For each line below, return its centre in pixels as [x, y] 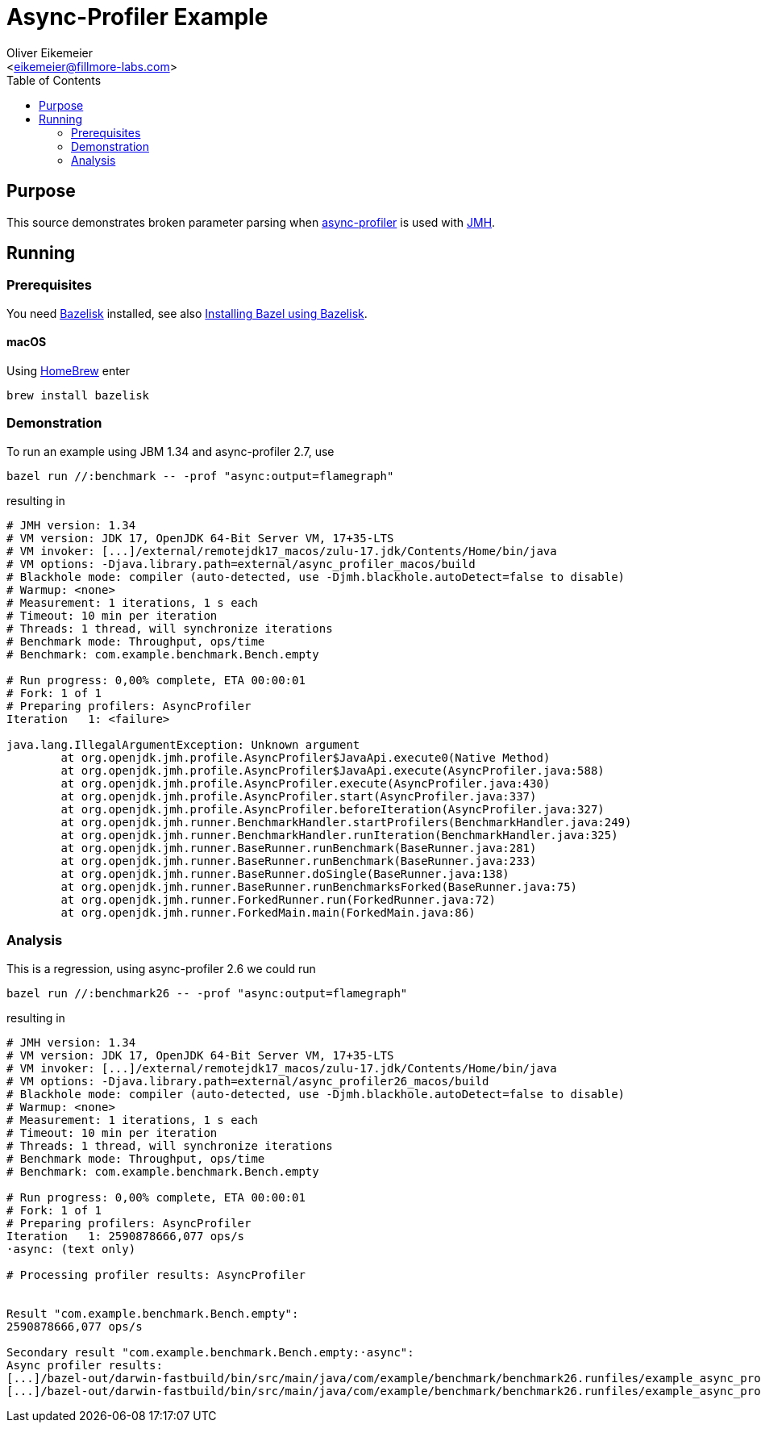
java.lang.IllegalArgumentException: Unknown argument [183, 744]
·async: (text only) [71, 1249]
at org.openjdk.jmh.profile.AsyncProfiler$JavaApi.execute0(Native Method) [306, 757]
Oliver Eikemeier [50, 52]
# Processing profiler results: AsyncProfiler [156, 1274]
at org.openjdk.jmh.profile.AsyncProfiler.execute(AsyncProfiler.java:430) [306, 783]
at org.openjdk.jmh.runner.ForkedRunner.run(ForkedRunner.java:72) [278, 899]
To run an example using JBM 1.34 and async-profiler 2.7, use [170, 451]
